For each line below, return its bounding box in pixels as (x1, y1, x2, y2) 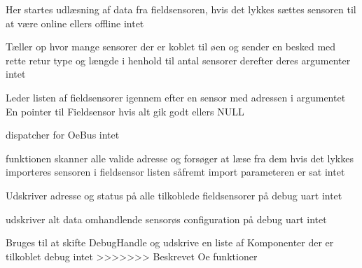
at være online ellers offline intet (6, 15, 144, 30)
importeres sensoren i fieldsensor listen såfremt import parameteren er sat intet (6, 164, 345, 179)
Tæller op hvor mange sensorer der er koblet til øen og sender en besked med (6, 39, 336, 54)
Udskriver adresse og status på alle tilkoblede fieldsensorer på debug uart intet (6, 188, 342, 202)
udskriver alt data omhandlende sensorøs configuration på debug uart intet (6, 211, 327, 226)
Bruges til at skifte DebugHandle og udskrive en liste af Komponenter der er (6, 235, 334, 250)
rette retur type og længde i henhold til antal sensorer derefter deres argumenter (6, 52, 351, 67)
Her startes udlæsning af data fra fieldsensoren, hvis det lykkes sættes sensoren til (6, 2, 356, 16)
